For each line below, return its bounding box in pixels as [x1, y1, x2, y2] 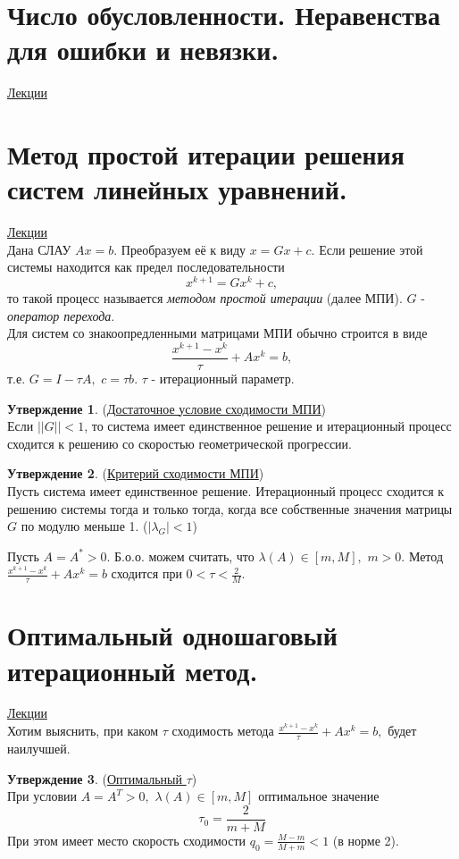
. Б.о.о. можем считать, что [106, 546, 255, 565]
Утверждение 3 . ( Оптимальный [7, 769, 182, 787]
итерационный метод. [7, 652, 258, 688]
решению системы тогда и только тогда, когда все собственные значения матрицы [7, 499, 453, 518]
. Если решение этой [311, 240, 423, 258]
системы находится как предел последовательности [7, 257, 285, 276]
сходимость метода [171, 721, 274, 740]
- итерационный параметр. [151, 369, 295, 387]
